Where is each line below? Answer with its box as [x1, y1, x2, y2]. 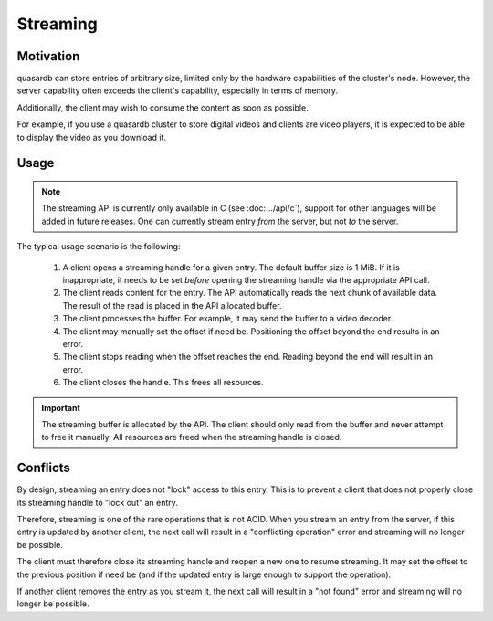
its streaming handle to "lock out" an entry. [16, 497, 178, 508]
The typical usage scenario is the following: [16, 241, 181, 252]
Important [41, 402, 81, 413]
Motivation [16, 48, 80, 64]
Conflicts [16, 460, 70, 476]
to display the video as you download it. [16, 132, 166, 142]
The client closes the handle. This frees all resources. [62, 377, 264, 388]
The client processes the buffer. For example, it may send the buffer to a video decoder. [62, 313, 393, 324]
